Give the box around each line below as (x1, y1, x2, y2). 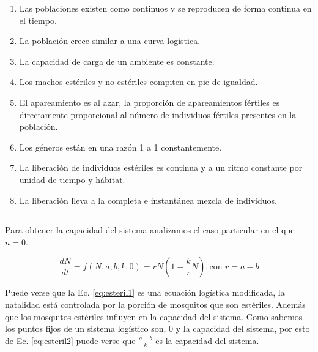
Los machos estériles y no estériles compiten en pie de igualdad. (19, 75, 258, 88)
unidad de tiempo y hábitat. (19, 173, 125, 185)
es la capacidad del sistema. (155, 334, 259, 346)
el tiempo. (19, 13, 57, 26)
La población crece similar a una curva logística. (19, 34, 201, 47)
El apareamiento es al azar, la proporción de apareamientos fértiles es (19, 95, 280, 108)
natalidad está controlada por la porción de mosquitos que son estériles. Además (5, 298, 306, 310)
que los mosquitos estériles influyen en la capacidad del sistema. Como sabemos (5, 310, 303, 323)
